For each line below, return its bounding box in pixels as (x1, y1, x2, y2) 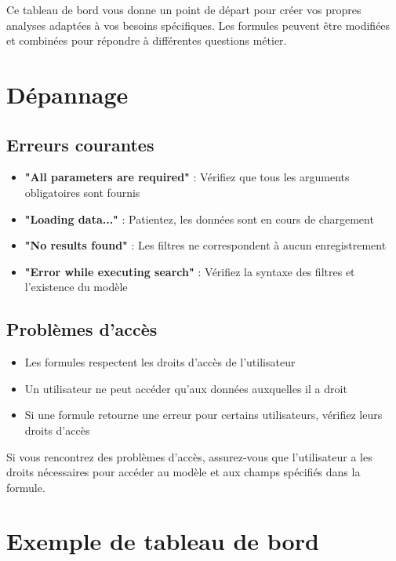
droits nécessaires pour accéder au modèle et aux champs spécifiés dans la (6, 464, 361, 480)
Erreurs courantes (6, 132, 154, 156)
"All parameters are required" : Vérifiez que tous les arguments (24, 169, 350, 185)
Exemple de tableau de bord (6, 525, 319, 557)
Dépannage (6, 78, 129, 110)
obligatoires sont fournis (24, 184, 140, 200)
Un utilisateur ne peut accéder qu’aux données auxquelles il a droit (24, 380, 347, 396)
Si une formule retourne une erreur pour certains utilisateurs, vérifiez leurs (24, 406, 383, 423)
